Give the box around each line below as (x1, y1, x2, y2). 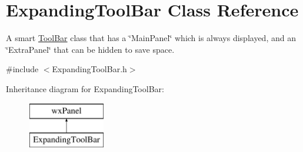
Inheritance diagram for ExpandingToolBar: (6, 82, 164, 94)
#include (6, 63, 39, 75)
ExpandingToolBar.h (52, 63, 127, 75)
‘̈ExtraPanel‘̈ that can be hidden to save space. (6, 43, 175, 55)
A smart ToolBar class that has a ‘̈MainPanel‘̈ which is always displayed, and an (6, 32, 296, 44)
